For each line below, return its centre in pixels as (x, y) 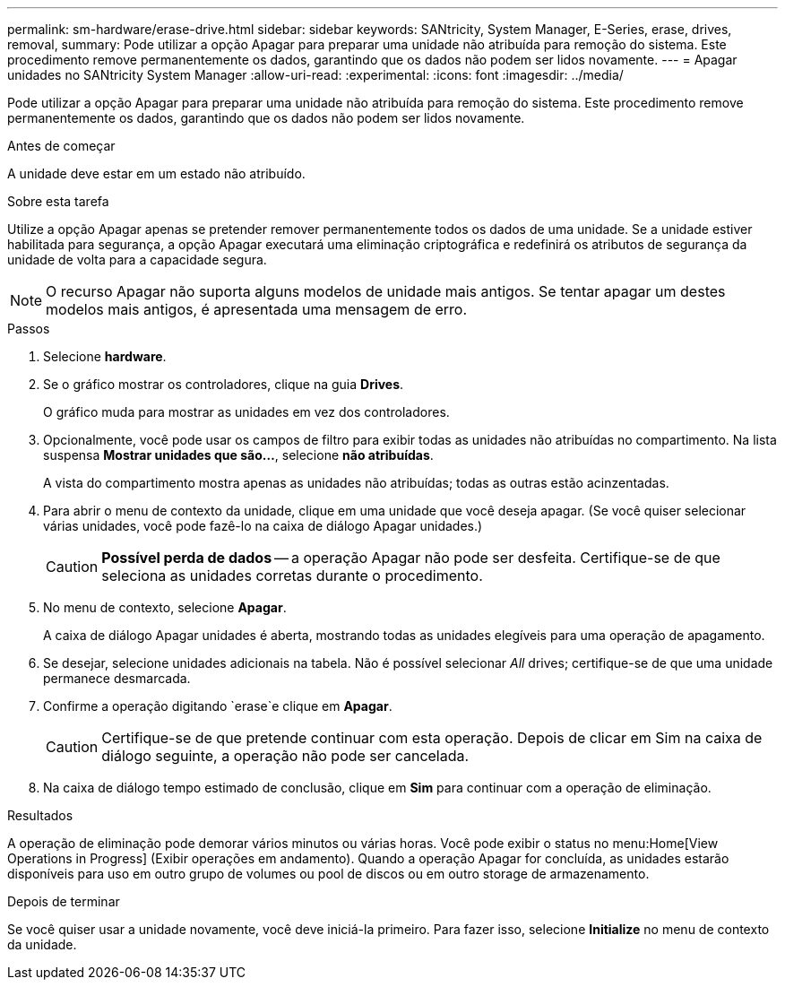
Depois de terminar (64, 901)
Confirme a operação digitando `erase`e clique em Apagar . (218, 706)
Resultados (40, 815)
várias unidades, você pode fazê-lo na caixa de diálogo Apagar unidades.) (263, 526)
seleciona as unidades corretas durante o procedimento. (292, 576)
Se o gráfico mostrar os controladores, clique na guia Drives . (224, 384)
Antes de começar (61, 146)
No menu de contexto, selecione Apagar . (165, 607)
